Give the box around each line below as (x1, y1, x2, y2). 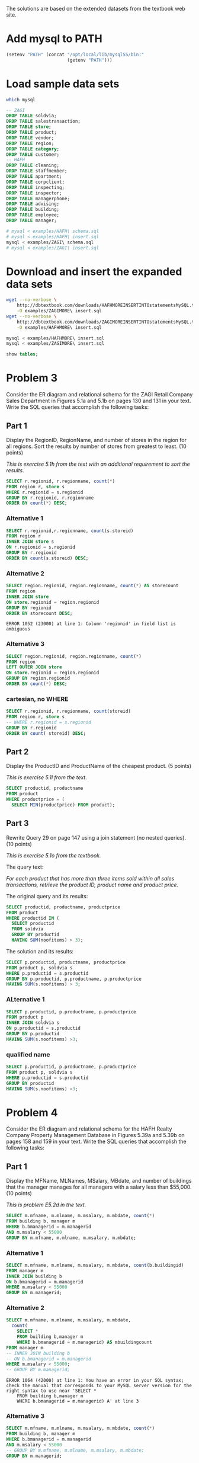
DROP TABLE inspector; (6, 190, 62, 196)
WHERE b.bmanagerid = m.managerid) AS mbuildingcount (17, 1339, 152, 1345)
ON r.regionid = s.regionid (6, 545, 76, 550)
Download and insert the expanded (6, 265, 182, 278)
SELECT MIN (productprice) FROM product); (11, 802, 115, 808)
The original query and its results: (6, 892, 88, 899)
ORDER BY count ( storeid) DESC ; (6, 730, 86, 737)
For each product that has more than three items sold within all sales (6, 875, 175, 882)
